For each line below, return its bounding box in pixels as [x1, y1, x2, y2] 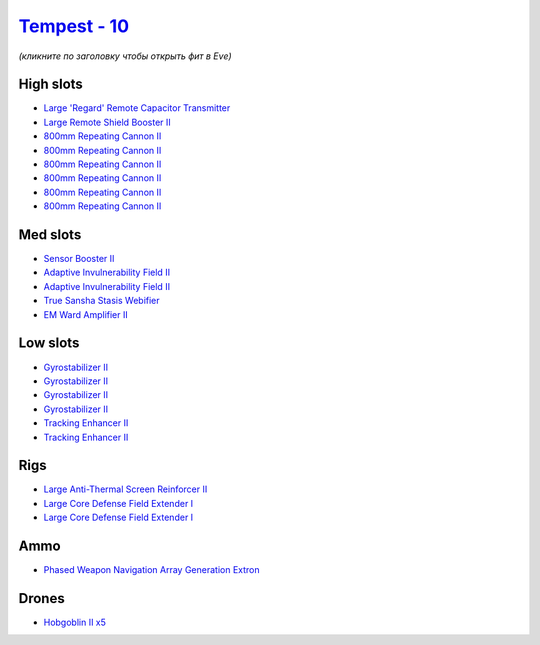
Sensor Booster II [43, 253, 115, 265]
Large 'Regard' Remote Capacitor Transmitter [43, 102, 231, 114]
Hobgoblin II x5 [43, 616, 107, 629]
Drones [18, 590, 65, 607]
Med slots [18, 226, 82, 243]
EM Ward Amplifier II [43, 308, 129, 320]
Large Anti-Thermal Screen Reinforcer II [43, 483, 208, 495]
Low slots [18, 335, 80, 352]
